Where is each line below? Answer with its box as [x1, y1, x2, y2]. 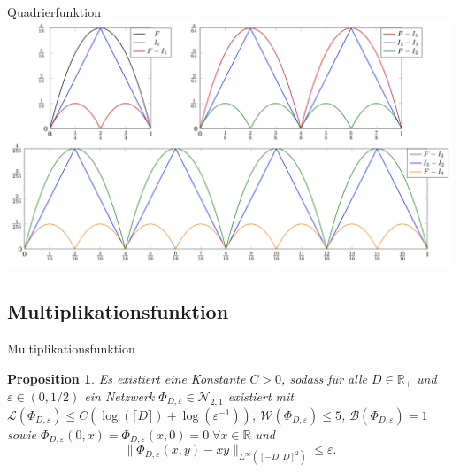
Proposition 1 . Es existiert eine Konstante [7, 368, 246, 387]
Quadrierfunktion [7, 3, 101, 20]
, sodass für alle [281, 368, 367, 387]
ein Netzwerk [84, 387, 155, 405]
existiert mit [227, 387, 295, 405]
